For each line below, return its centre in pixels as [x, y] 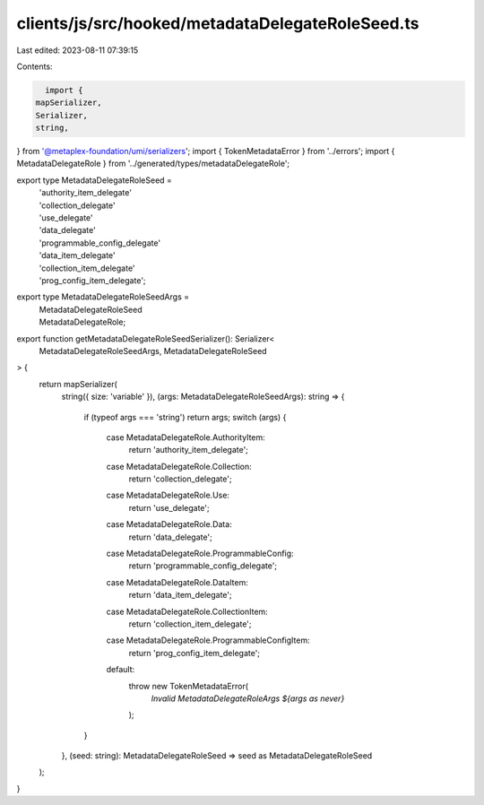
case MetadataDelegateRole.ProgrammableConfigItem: [208, 640]
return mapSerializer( [78, 384]
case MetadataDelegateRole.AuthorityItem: [186, 437]
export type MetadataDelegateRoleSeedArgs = [103, 297]
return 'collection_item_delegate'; [190, 624]
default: [121, 670]
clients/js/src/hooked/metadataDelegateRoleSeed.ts [218, 23]
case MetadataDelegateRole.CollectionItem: [187, 611]
